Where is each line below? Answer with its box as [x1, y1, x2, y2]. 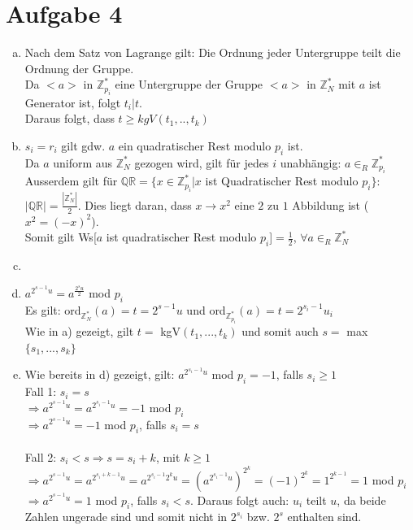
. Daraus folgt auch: [189, 491, 289, 508]
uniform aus [53, 154, 113, 171]
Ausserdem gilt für [24, 172, 118, 189]
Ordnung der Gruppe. [24, 59, 134, 76]
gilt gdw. [61, 137, 106, 154]
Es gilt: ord [24, 301, 81, 318]
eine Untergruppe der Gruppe [115, 76, 263, 93]
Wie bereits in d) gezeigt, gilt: [24, 366, 175, 383]
